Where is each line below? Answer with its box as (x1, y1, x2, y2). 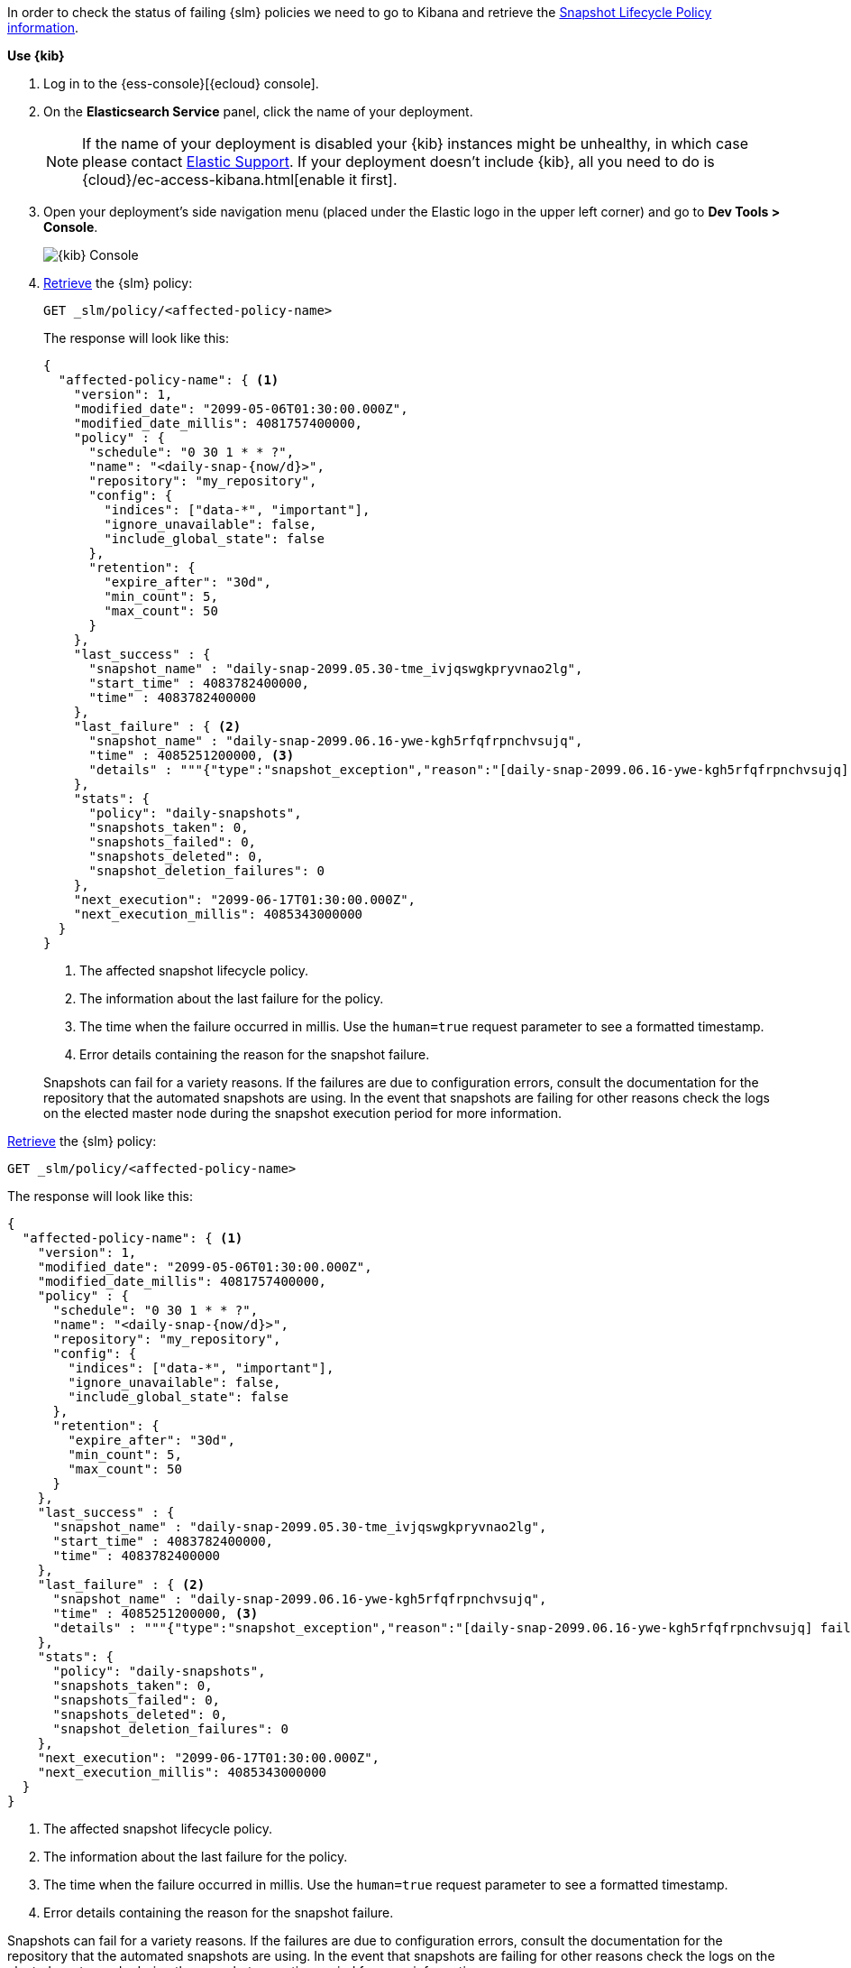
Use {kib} (7, 48, 65, 63)
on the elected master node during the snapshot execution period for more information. (43, 1105, 563, 1121)
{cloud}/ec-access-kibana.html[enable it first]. (82, 171, 398, 189)
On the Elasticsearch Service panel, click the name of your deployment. (43, 104, 473, 119)
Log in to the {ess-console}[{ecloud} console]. (43, 76, 319, 91)
